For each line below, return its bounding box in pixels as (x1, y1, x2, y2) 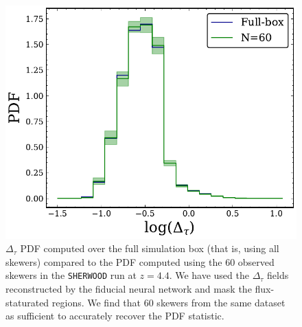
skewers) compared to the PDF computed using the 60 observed (5, 254, 275, 269)
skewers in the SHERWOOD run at (5, 268, 137, 282)
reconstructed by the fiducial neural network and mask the (5, 281, 252, 295)
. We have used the (169, 268, 249, 282)
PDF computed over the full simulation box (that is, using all (20, 241, 279, 256)
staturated (5, 295, 49, 309)
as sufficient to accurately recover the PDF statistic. (5, 308, 224, 323)
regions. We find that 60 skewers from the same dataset (51, 295, 286, 309)
